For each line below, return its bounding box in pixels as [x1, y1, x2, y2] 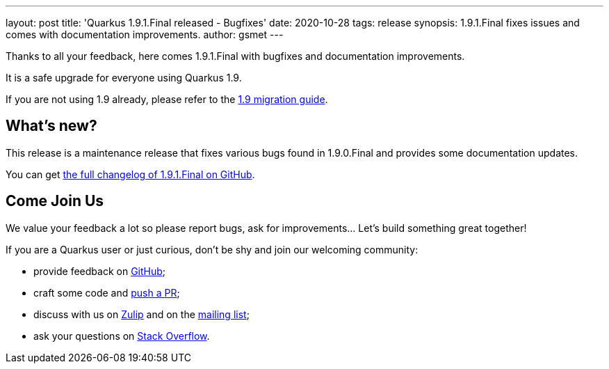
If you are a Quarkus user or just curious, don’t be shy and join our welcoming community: [6, 243, 419, 256]
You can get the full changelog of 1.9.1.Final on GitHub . [6, 168, 255, 180]
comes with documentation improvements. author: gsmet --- [6, 29, 284, 40]
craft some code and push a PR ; [33, 286, 180, 299]
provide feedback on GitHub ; [33, 265, 166, 277]
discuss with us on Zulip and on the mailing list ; [33, 308, 250, 320]
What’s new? [6, 117, 97, 135]
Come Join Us [6, 192, 104, 210]
